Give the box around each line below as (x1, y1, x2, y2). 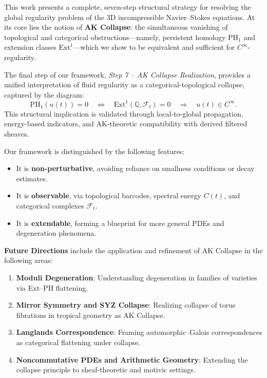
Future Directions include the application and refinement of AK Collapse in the (4, 244, 263, 255)
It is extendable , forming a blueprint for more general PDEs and (16, 217, 224, 228)
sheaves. (4, 128, 29, 139)
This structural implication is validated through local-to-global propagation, (4, 108, 243, 119)
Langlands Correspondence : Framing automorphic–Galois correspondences (16, 327, 262, 337)
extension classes (4, 42, 56, 52)
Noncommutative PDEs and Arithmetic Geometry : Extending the (16, 354, 248, 365)
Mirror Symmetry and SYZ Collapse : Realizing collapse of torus (16, 299, 236, 310)
